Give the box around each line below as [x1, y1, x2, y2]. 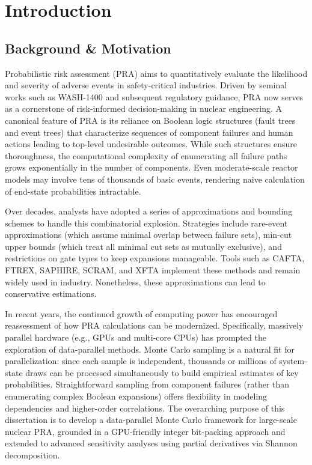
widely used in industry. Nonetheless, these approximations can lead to [5, 275, 266, 288]
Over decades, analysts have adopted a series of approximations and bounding [5, 205, 293, 217]
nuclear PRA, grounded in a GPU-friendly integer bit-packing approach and [5, 425, 286, 437]
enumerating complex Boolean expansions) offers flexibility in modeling [5, 390, 268, 403]
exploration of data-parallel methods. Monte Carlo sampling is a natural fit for [5, 342, 295, 355]
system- [279, 354, 307, 367]
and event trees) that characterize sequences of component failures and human [5, 126, 293, 138]
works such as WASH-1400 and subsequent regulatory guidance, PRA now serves [5, 90, 304, 103]
